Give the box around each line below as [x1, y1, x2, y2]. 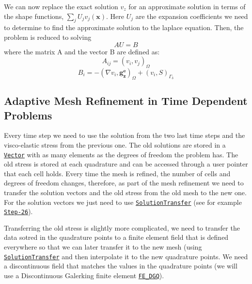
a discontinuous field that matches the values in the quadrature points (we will [4, 261, 237, 271]
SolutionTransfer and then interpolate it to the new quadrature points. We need [4, 251, 248, 261]
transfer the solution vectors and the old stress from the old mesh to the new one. [4, 187, 247, 197]
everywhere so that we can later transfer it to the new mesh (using [4, 242, 202, 252]
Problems [4, 107, 52, 122]
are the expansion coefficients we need [135, 11, 248, 21]
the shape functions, [4, 11, 64, 21]
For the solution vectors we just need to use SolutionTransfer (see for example [4, 197, 242, 207]
